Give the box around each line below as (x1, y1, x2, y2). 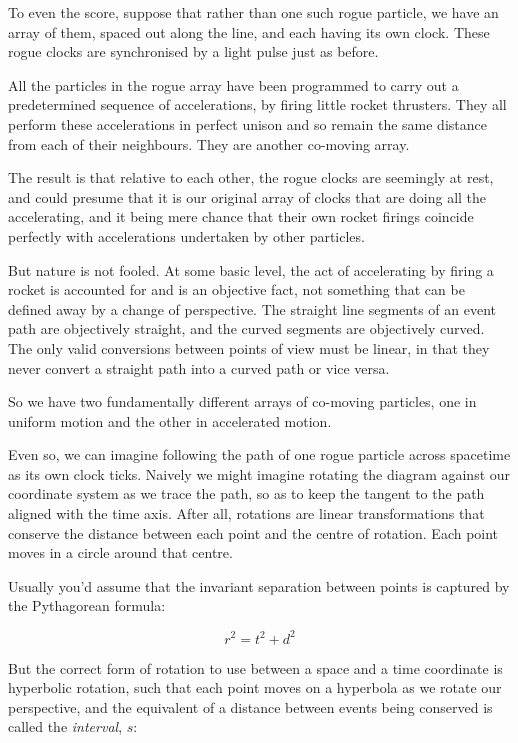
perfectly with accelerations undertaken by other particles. (8, 225, 365, 246)
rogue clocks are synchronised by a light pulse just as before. (8, 41, 379, 62)
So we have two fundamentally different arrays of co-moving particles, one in (8, 391, 477, 412)
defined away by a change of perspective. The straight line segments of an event (8, 298, 496, 319)
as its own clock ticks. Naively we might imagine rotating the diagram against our (8, 463, 511, 484)
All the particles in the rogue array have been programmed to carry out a (8, 74, 459, 95)
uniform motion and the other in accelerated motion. (8, 410, 332, 431)
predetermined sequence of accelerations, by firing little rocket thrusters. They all (8, 94, 507, 115)
